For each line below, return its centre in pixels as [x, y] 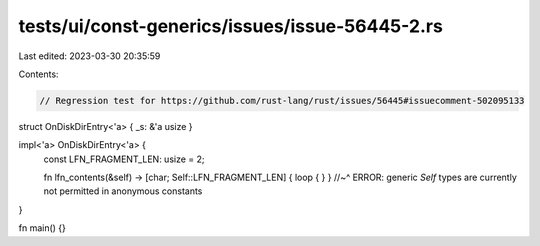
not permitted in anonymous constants [123, 191]
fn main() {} [42, 228]
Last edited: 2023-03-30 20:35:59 [89, 56]
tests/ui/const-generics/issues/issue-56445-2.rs [231, 26]
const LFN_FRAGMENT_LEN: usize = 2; [124, 159]
